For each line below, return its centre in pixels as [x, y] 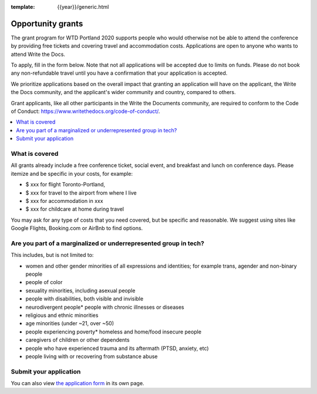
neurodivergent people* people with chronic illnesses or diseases [105, 307]
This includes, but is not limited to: [52, 255]
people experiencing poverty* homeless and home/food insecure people [114, 332]
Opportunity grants [47, 24]
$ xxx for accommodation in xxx [64, 201]
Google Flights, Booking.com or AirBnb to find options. [77, 228]
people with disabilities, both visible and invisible [85, 299]
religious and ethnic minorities [62, 315]
